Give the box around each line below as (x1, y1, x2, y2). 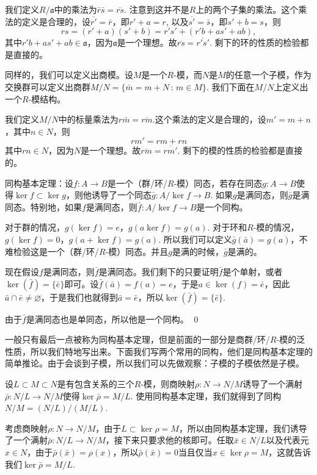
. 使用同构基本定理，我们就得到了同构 (130, 389, 282, 402)
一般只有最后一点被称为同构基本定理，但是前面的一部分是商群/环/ (5, 333, 270, 346)
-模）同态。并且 (105, 245, 169, 257)
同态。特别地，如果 (5, 200, 82, 213)
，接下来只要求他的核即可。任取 (105, 434, 234, 446)
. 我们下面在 (206, 80, 255, 93)
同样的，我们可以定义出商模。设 (5, 68, 133, 81)
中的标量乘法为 (58, 113, 118, 126)
